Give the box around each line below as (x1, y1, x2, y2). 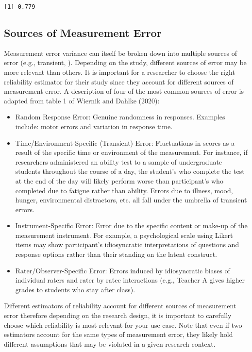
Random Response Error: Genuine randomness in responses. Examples (15, 112, 225, 122)
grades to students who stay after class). (15, 284, 135, 294)
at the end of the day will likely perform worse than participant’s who (15, 175, 223, 185)
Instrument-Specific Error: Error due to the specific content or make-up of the (15, 220, 248, 231)
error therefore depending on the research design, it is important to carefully (4, 310, 232, 320)
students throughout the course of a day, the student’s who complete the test (15, 166, 245, 176)
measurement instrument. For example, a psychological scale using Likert (15, 230, 233, 240)
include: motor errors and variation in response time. (15, 121, 173, 131)
